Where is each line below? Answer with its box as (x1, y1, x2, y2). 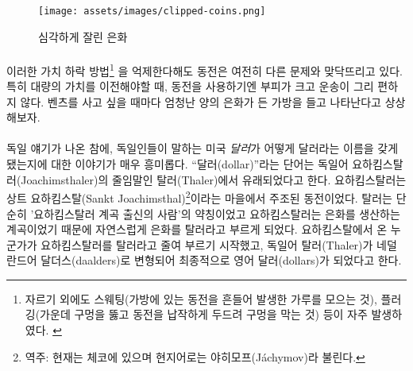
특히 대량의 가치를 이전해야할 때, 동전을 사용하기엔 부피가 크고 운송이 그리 (6, 78, 374, 95)
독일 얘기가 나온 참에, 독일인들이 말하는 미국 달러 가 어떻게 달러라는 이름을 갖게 (6, 140, 399, 157)
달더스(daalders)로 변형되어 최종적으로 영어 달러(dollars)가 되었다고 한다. (41, 252, 402, 269)
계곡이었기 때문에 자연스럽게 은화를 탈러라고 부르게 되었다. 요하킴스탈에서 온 (6, 221, 388, 238)
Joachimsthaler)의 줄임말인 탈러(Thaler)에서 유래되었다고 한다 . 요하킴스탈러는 (21, 171, 407, 187)
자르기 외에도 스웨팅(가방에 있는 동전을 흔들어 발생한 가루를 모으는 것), (25, 290, 377, 307)
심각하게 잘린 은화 (38, 28, 128, 44)
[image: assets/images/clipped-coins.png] (38, 6, 266, 17)
